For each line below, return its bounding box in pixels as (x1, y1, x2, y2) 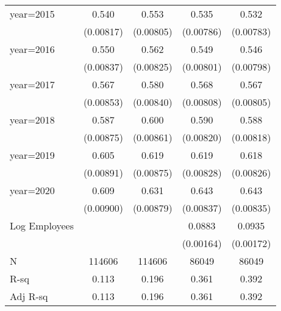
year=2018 (10, 113, 55, 127)
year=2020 (10, 183, 55, 197)
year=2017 (10, 77, 55, 91)
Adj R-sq (10, 289, 48, 303)
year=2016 (10, 42, 55, 56)
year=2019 (10, 148, 55, 162)
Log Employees (10, 218, 74, 232)
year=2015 (10, 7, 55, 21)
